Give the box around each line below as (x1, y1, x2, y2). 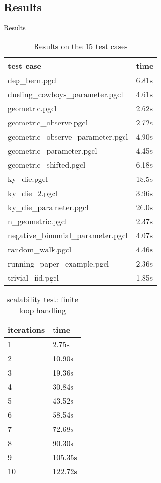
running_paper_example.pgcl (8, 257, 109, 269)
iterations (8, 323, 45, 335)
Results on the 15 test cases (33, 40, 128, 52)
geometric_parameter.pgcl (8, 144, 97, 156)
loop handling (19, 304, 66, 316)
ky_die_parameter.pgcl (8, 201, 89, 213)
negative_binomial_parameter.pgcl (8, 229, 128, 241)
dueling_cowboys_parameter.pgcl (8, 88, 123, 100)
